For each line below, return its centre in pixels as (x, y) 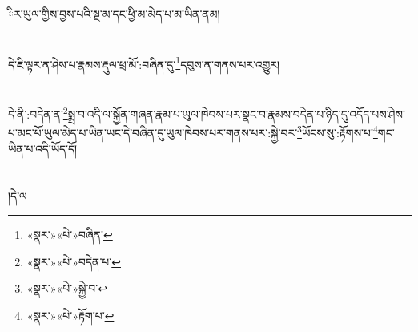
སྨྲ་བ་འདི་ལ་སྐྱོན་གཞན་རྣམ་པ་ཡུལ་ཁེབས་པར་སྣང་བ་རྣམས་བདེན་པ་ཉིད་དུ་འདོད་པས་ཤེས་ (236, 113)
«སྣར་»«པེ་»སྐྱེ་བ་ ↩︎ (67, 288)
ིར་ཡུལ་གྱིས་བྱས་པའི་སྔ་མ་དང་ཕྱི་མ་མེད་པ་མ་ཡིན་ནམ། (114, 14)
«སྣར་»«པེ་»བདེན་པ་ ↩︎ (74, 261)
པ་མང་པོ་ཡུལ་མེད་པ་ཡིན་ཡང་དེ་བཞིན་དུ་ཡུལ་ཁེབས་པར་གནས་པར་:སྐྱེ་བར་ (153, 133)
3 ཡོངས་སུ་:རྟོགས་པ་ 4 (338, 132)
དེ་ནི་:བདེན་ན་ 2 (38, 113)
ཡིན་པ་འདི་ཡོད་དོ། (43, 148)
